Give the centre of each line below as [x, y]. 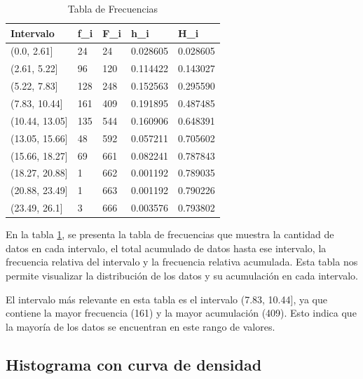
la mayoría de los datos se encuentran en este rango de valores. [141, 326]
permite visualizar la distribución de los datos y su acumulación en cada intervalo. [182, 275]
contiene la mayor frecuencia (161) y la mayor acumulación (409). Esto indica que [181, 313]
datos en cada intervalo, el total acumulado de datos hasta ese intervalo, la [166, 248]
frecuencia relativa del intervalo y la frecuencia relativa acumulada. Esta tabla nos [182, 262]
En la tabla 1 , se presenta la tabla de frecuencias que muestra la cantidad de [170, 234]
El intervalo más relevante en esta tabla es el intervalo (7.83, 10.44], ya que [166, 299]
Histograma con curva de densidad [134, 364]
